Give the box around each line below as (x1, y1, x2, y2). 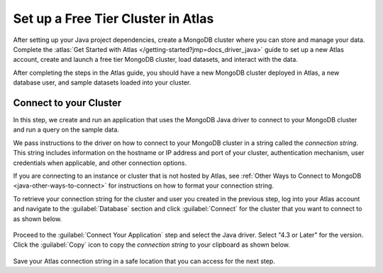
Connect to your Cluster (13, 97, 122, 109)
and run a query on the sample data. (13, 125, 120, 134)
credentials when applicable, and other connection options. (13, 159, 187, 167)
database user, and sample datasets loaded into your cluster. (13, 78, 191, 87)
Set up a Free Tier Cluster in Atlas (13, 11, 214, 26)
